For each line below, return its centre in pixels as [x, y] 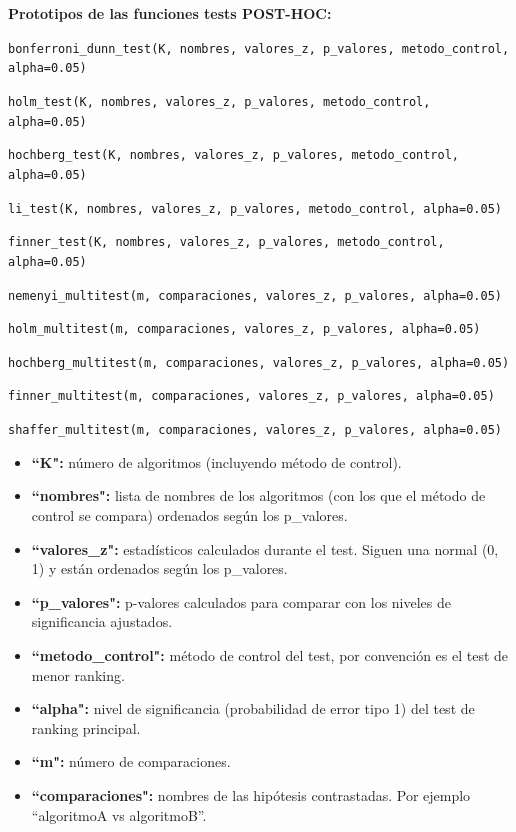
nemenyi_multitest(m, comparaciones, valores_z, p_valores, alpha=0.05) [255, 295]
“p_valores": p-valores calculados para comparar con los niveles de [241, 601]
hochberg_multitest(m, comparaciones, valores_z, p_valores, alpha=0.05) [259, 362]
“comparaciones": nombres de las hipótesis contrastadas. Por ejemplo [251, 794]
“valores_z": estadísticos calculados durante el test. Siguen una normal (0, [265, 548]
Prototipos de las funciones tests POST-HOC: [170, 13]
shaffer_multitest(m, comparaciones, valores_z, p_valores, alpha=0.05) [255, 430]
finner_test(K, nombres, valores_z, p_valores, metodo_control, [226, 242]
